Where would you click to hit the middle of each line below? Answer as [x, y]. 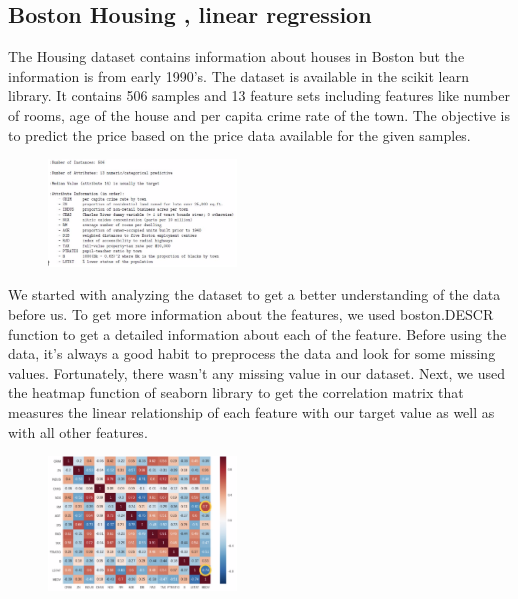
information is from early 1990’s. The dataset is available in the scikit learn [238, 75]
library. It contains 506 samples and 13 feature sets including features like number [259, 95]
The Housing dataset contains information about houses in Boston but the [236, 56]
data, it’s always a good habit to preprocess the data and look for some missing [252, 353]
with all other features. [78, 431]
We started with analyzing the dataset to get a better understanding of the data [254, 294]
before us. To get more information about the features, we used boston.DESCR [251, 313]
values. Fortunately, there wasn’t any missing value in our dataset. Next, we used [256, 372]
